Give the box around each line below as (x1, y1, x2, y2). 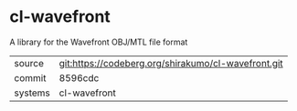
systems (14, 86, 50, 99)
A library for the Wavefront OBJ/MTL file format (9, 36, 188, 47)
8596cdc (58, 71, 100, 84)
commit (14, 71, 47, 84)
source (14, 56, 44, 69)
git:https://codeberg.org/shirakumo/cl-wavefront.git (58, 56, 283, 69)
